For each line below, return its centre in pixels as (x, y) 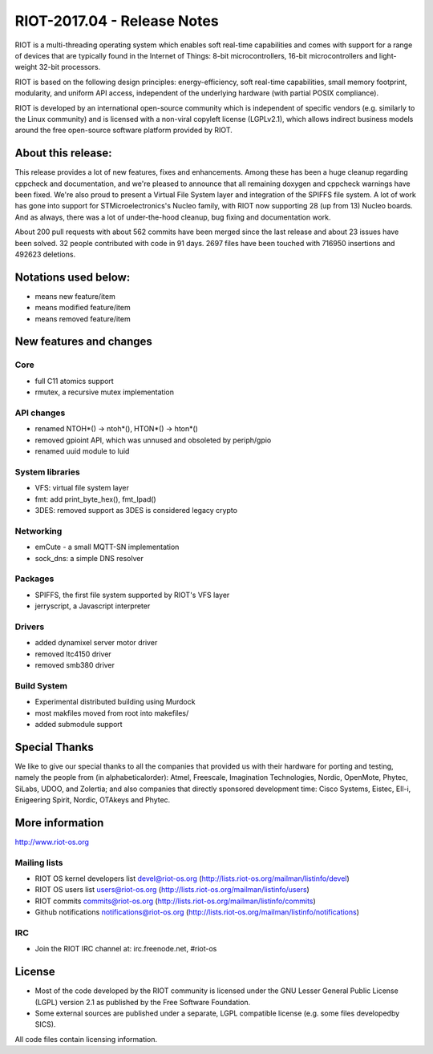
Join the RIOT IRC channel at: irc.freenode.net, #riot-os (126, 949)
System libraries (47, 471)
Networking (38, 531)
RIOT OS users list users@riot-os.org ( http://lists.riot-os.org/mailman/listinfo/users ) (172, 890)
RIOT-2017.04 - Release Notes (117, 21)
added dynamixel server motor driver (96, 643)
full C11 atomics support (74, 381)
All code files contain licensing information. (86, 1039)
